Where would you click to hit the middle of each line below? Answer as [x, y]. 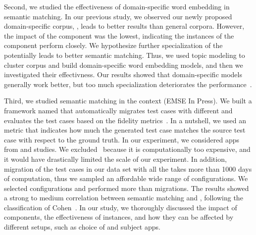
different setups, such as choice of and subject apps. [82, 227]
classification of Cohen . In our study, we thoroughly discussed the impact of [121, 207]
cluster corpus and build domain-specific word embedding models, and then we [124, 65]
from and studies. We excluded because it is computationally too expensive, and [127, 149]
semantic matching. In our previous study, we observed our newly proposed [118, 16]
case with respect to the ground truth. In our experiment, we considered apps [122, 139]
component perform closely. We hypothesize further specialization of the [113, 45]
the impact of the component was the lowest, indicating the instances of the [119, 35]
